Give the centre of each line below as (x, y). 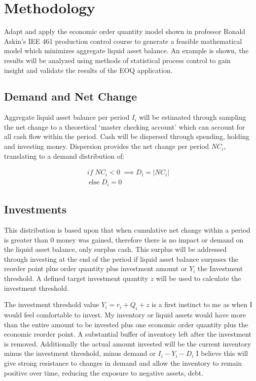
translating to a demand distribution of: (64, 156)
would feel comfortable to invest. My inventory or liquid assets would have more (125, 314)
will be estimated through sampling (192, 117)
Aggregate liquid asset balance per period (67, 117)
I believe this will (222, 353)
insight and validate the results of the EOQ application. (88, 70)
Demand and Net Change (71, 96)
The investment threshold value (52, 304)
